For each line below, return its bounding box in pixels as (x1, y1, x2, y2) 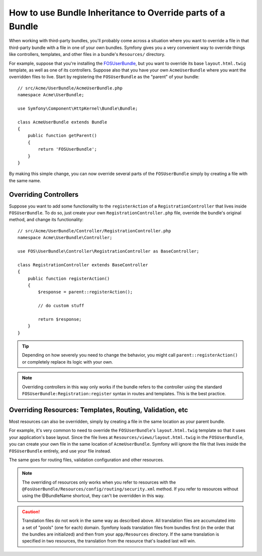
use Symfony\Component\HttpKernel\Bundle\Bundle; (17, 105, 138, 111)
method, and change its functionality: (9, 217, 83, 223)
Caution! (22, 508, 40, 515)
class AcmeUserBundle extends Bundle (17, 119, 108, 125)
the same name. (9, 177, 41, 183)
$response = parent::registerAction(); (38, 289, 133, 295)
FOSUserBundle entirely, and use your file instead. (9, 448, 112, 454)
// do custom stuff (38, 303, 84, 309)
